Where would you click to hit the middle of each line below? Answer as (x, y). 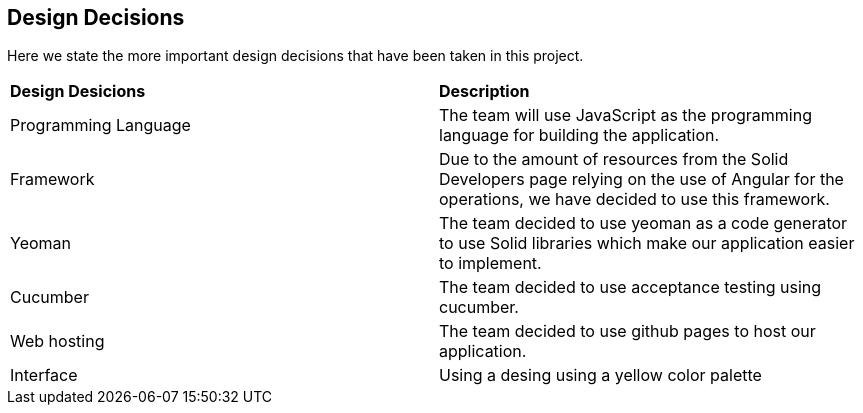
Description (484, 91)
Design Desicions (78, 91)
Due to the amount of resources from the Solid (614, 159)
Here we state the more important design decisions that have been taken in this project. (295, 56)
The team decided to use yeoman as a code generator (643, 223)
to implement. (490, 263)
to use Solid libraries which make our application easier (647, 243)
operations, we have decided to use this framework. (634, 199)
